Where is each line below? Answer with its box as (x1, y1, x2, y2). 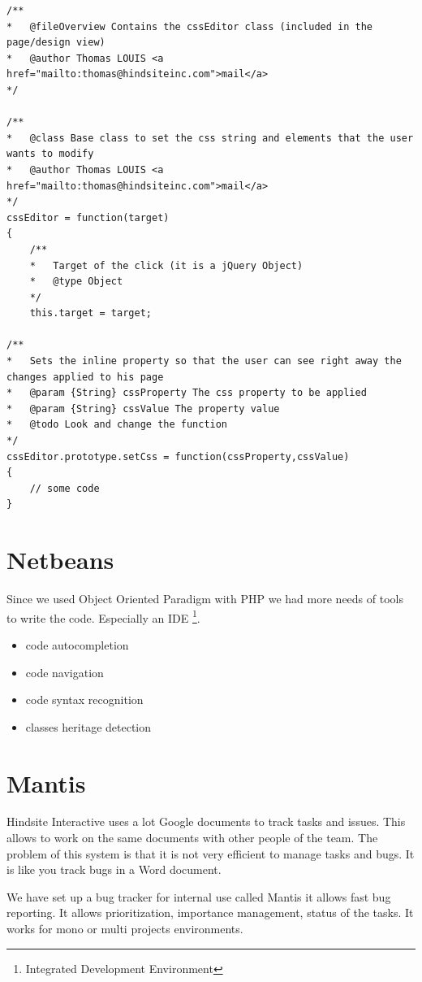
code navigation (25, 663, 104, 680)
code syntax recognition (25, 691, 144, 708)
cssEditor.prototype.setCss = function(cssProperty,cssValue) (6, 450, 350, 463)
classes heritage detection (25, 718, 152, 735)
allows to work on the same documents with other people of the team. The (6, 829, 378, 846)
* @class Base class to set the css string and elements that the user (6, 132, 414, 144)
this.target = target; (29, 307, 152, 319)
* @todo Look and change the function (6, 419, 228, 431)
